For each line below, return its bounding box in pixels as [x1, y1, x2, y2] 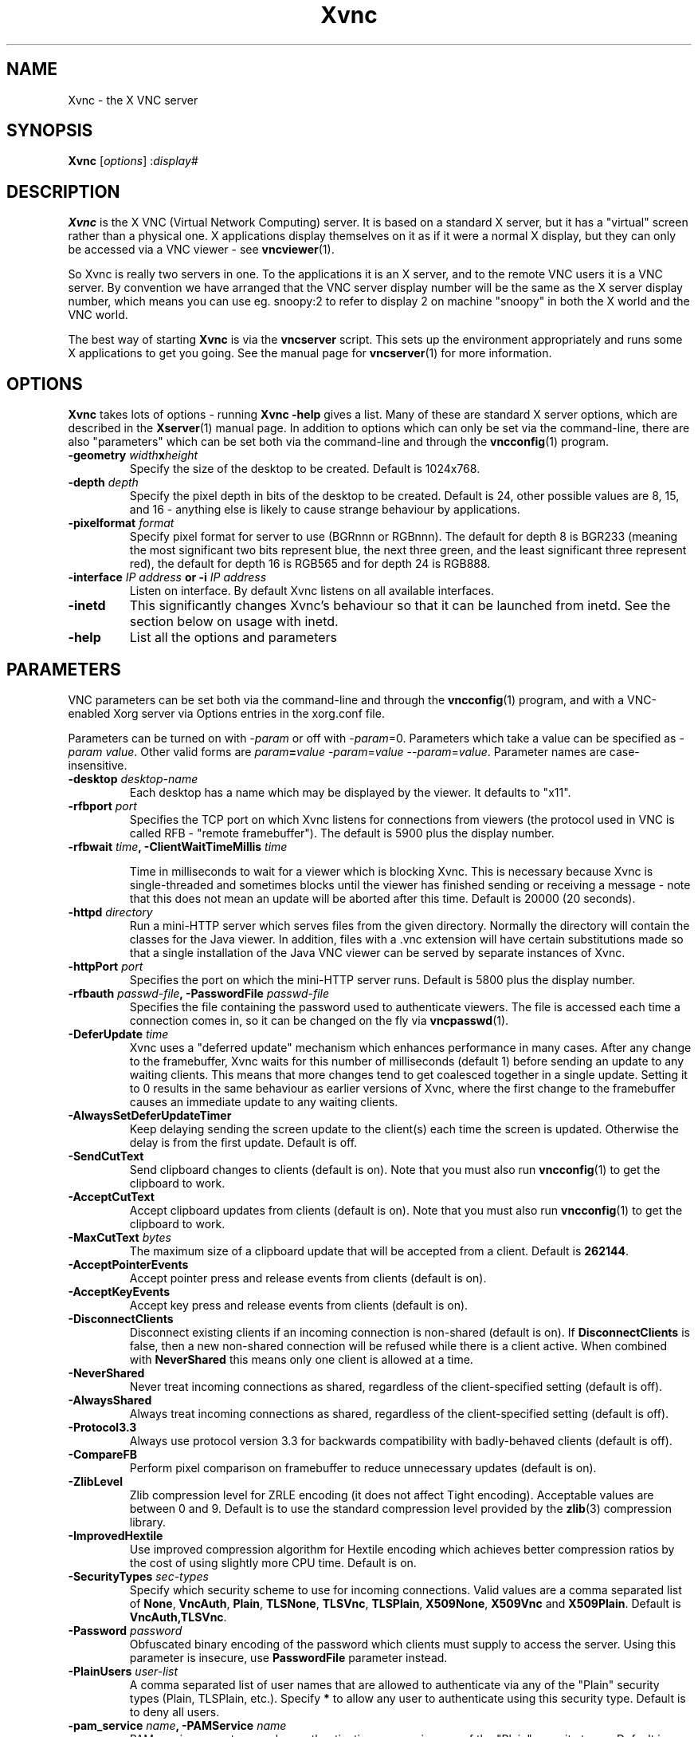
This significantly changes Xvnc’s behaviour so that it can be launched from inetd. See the [129, 597, 671, 614]
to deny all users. [129, 1704, 220, 1719]
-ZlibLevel [68, 1474, 123, 1488]
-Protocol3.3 [68, 1420, 137, 1434]
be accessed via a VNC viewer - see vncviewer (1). [68, 242, 335, 257]
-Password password [68, 1623, 182, 1637]
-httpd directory [68, 904, 153, 919]
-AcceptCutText [68, 1189, 155, 1203]
